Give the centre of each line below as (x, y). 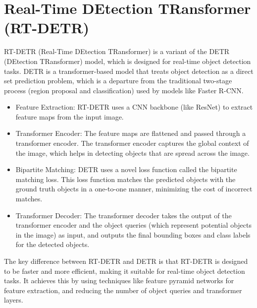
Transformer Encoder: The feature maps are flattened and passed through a (131, 133)
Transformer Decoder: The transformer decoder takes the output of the (124, 215)
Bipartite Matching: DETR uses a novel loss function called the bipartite (126, 169)
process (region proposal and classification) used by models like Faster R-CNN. (124, 90)
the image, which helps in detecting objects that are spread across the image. (132, 153)
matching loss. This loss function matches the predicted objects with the (126, 179)
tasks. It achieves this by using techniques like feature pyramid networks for (119, 280)
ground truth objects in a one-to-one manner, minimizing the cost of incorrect (134, 189)
